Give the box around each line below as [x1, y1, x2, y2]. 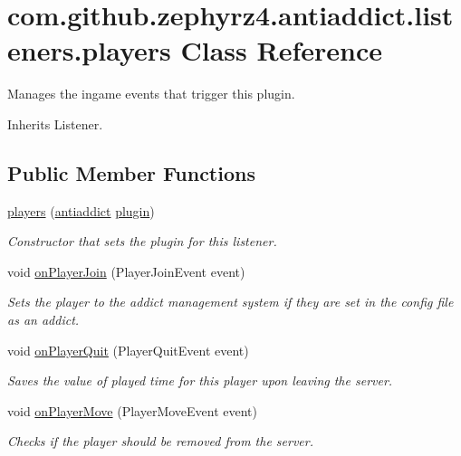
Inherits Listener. [7, 114, 103, 133]
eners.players [7, 32, 171, 69]
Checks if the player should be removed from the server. [7, 432, 314, 451]
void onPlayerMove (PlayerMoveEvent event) [7, 401, 258, 420]
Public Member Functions [7, 158, 255, 186]
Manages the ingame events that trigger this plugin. [7, 84, 295, 103]
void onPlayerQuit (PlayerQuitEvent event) [7, 340, 249, 359]
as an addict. [7, 310, 80, 329]
